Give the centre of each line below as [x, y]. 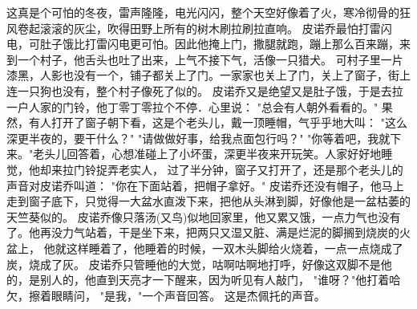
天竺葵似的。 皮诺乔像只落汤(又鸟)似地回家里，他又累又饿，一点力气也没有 [204, 216]
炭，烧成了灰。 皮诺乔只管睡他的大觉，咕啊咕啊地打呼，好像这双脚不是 [194, 264]
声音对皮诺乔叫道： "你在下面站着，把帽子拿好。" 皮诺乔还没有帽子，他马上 [205, 185]
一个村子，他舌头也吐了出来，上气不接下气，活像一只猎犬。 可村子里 [199, 59]
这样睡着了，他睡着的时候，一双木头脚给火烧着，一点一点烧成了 [235, 248]
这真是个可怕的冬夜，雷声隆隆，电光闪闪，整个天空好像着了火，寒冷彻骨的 [203, 12]
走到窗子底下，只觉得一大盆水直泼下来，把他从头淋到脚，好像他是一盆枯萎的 [208, 201]
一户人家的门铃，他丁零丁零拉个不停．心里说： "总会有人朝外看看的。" [192, 106]
